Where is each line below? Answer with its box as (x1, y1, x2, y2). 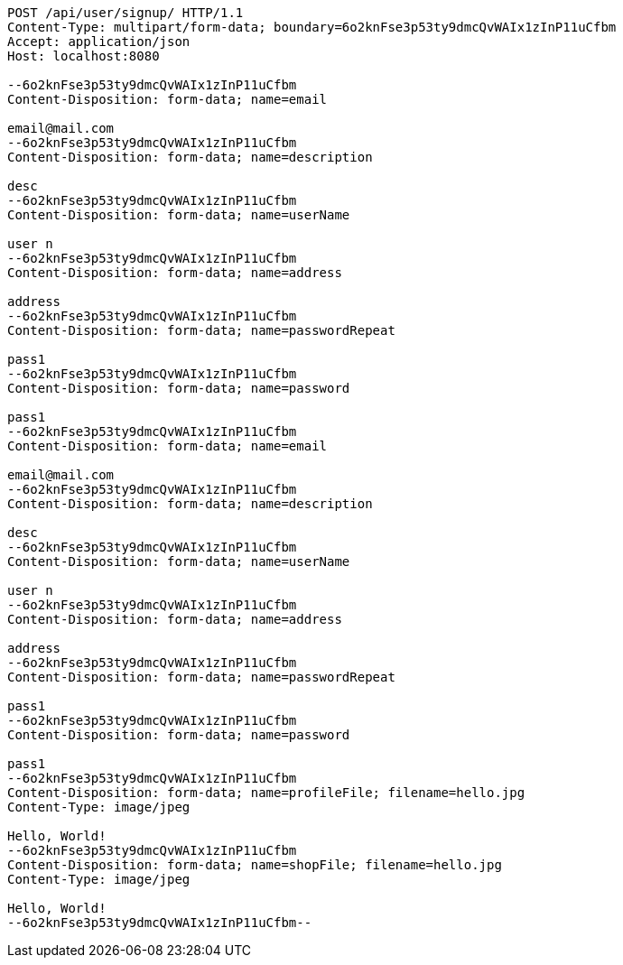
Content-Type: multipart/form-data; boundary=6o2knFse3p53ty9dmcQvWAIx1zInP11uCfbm (7, 20, 617, 34)
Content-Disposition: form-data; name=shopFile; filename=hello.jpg (7, 858, 502, 872)
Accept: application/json (7, 34, 191, 49)
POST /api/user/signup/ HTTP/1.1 (7, 5, 244, 20)
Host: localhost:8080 (7, 49, 160, 63)
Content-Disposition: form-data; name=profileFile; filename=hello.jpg (7, 785, 525, 800)
